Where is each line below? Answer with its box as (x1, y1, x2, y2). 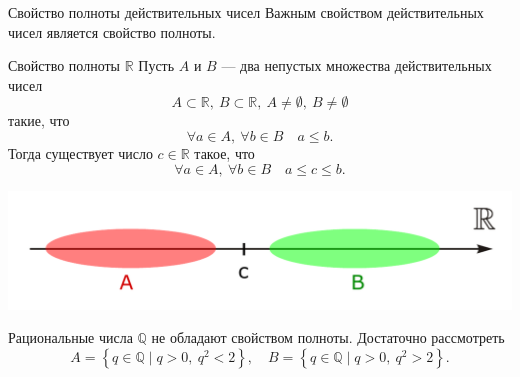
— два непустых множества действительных (221, 55, 492, 76)
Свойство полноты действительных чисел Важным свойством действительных (8, 2, 484, 22)
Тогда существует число (8, 142, 153, 163)
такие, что (8, 110, 70, 131)
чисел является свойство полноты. (8, 21, 216, 42)
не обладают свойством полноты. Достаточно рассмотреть (151, 327, 505, 348)
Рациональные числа (8, 327, 133, 348)
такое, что (194, 142, 255, 163)
